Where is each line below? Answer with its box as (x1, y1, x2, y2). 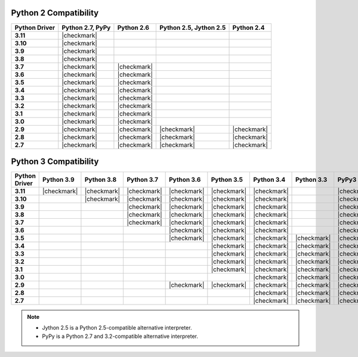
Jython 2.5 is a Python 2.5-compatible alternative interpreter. (42, 324, 192, 331)
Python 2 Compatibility (11, 8, 99, 18)
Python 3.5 (211, 176, 243, 184)
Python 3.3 (295, 176, 328, 184)
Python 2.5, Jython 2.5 (159, 23, 226, 32)
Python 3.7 (126, 176, 159, 184)
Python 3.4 (253, 176, 286, 184)
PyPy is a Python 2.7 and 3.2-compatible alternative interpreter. (42, 333, 199, 340)
